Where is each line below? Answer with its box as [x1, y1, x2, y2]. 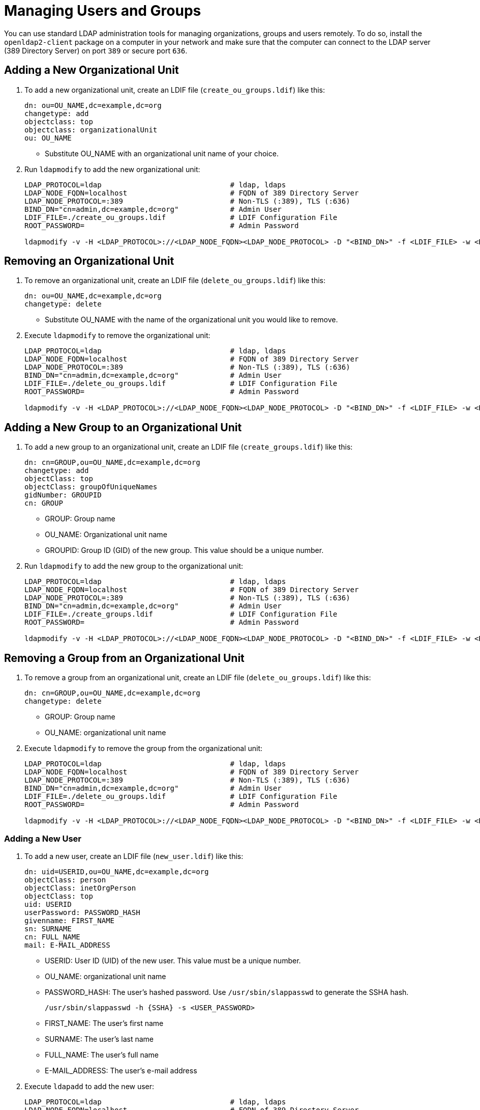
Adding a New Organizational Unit [4, 64, 179, 77]
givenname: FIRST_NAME [24, 916, 115, 925]
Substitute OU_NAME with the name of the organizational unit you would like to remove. [45, 315, 338, 324]
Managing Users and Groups [4, 2, 201, 19]
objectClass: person [24, 875, 106, 884]
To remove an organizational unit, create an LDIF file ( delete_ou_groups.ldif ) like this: [24, 276, 326, 285]
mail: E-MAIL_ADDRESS [24, 940, 110, 949]
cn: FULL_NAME [24, 932, 80, 941]
